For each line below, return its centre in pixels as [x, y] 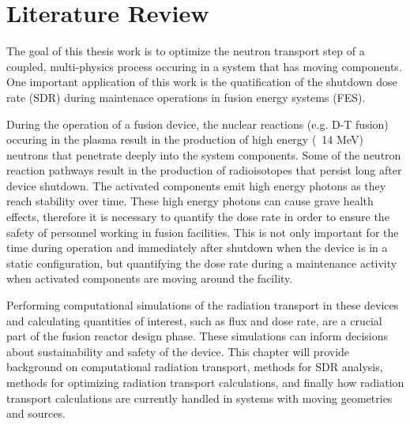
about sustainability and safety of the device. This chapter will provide [178, 351]
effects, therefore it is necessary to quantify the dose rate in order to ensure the [198, 217]
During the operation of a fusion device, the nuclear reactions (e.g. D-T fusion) [197, 124]
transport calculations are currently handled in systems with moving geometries [199, 398]
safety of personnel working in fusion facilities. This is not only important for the [203, 232]
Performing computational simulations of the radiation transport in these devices [203, 305]
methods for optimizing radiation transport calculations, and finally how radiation [205, 382]
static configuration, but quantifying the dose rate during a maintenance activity [202, 263]
